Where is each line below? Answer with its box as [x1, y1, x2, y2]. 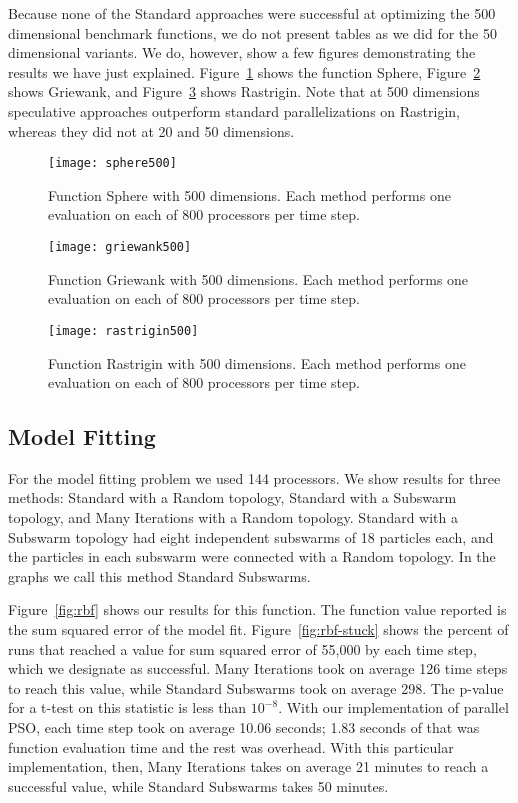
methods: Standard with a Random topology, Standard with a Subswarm [8, 487, 457, 508]
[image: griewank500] [48, 240, 192, 254]
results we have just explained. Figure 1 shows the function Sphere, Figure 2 [8, 61, 481, 82]
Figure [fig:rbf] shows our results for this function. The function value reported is [8, 599, 507, 620]
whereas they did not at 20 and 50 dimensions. [8, 120, 295, 141]
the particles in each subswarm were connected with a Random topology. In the [8, 546, 496, 567]
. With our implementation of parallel [278, 697, 509, 718]
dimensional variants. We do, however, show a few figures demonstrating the [8, 42, 476, 63]
